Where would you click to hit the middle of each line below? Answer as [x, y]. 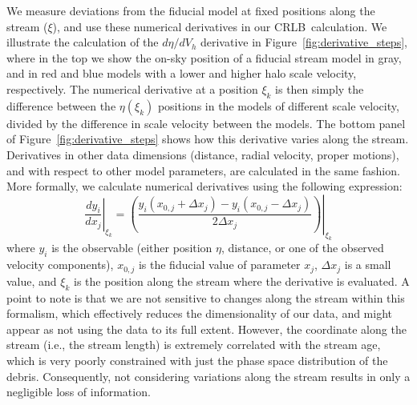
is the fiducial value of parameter [219, 265]
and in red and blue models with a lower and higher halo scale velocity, [182, 73]
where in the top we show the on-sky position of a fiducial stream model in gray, [204, 57]
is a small [368, 265]
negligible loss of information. [79, 392]
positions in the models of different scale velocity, [278, 105]
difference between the [61, 105]
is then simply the [320, 88]
